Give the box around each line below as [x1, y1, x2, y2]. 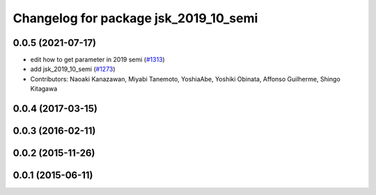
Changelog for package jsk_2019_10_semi [13, 10, 258, 26]
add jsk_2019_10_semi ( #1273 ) [30, 65, 116, 73]
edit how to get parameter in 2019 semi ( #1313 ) [30, 56, 165, 64]
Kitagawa [30, 84, 58, 93]
